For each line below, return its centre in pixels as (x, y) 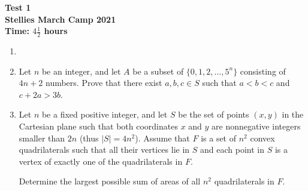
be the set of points (214, 114)
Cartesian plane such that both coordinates (98, 126)
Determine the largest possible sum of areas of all (110, 181)
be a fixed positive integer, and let (105, 114)
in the (293, 114)
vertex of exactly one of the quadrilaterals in (101, 161)
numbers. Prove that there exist (104, 83)
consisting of (263, 71)
